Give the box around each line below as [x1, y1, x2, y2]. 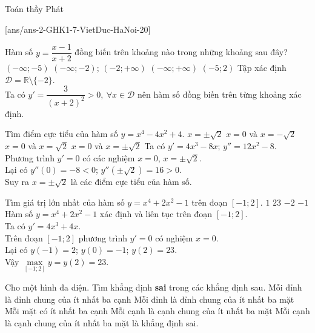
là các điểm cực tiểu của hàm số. [70, 175, 192, 188]
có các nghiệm [82, 151, 135, 164]
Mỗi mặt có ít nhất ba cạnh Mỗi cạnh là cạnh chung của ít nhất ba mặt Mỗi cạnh [5, 304, 310, 317]
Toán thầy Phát [5, 2, 64, 15]
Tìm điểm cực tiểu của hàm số [5, 127, 118, 140]
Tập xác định [237, 61, 287, 74]
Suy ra [5, 175, 30, 188]
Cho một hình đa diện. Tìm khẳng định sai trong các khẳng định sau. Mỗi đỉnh [5, 281, 302, 293]
